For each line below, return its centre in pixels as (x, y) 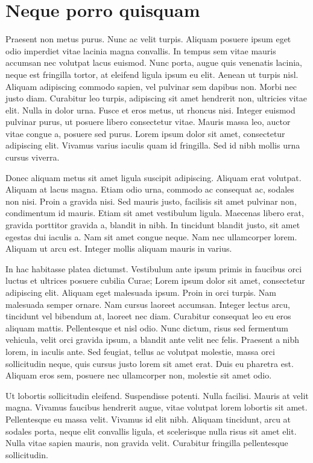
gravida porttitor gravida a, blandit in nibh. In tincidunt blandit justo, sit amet (153, 225)
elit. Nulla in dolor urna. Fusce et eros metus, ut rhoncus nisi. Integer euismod (150, 110)
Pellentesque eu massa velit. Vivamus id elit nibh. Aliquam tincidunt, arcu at (148, 419)
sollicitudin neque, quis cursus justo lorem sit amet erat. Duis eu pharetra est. (150, 363)
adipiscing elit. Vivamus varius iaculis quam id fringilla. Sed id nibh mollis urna (153, 145)
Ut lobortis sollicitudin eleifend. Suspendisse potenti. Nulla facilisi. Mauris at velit (157, 395)
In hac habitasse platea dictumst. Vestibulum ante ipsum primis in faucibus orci (154, 268)
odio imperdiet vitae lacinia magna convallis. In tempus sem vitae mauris (141, 50)
